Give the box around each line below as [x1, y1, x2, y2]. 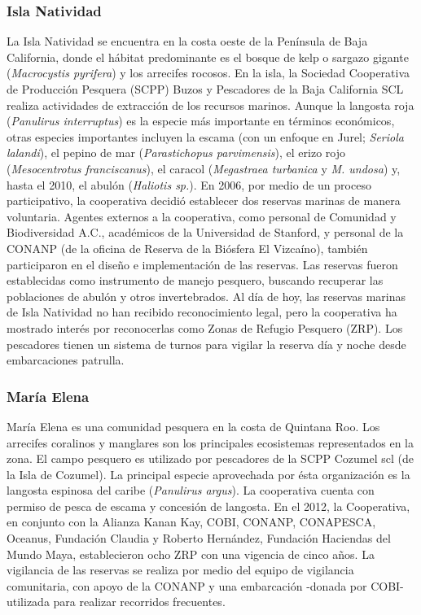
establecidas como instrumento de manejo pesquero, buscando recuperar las [7, 272, 384, 289]
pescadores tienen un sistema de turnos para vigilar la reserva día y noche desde [7, 335, 406, 352]
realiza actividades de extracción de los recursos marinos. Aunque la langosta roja [7, 96, 414, 113]
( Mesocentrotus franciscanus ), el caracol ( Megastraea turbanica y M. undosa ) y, [7, 159, 401, 177]
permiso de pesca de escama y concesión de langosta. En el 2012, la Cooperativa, [7, 497, 410, 514]
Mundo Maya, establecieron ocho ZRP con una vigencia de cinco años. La [7, 545, 375, 562]
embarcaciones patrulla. [7, 351, 125, 369]
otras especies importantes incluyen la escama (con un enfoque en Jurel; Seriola [7, 128, 404, 145]
